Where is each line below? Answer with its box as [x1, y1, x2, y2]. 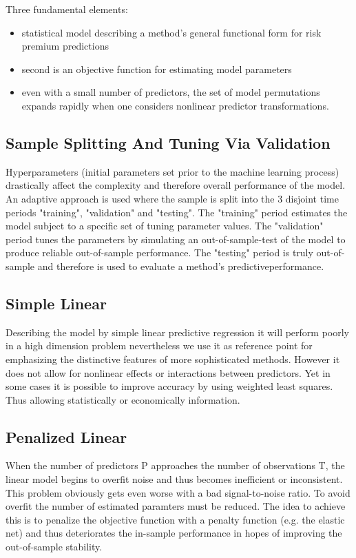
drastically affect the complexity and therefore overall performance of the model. [6, 178, 346, 192]
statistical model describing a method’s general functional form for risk [21, 25, 322, 39]
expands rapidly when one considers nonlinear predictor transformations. [21, 98, 329, 112]
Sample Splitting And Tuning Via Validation [6, 132, 331, 153]
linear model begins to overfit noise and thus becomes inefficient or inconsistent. [6, 472, 343, 486]
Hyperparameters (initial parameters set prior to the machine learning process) [6, 164, 339, 178]
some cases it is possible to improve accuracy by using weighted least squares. [6, 379, 333, 393]
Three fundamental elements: [6, 2, 128, 16]
